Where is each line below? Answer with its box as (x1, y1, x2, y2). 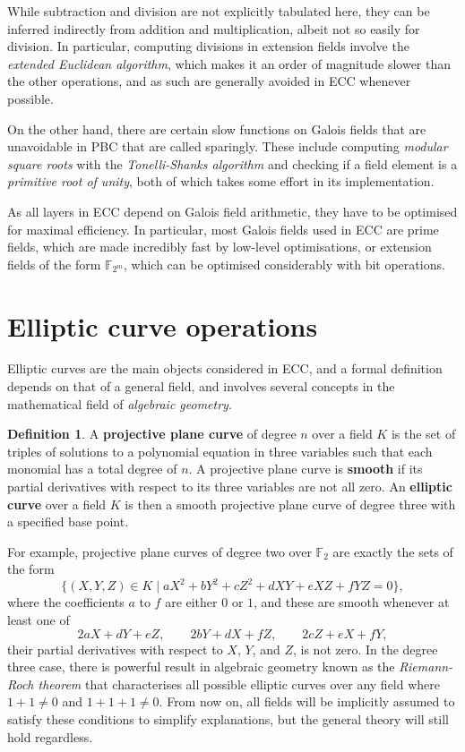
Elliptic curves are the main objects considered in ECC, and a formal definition (7, 359, 443, 378)
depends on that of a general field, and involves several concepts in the (7, 377, 395, 396)
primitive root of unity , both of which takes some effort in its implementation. (7, 172, 435, 191)
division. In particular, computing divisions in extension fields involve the (7, 37, 409, 56)
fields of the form (7, 254, 101, 273)
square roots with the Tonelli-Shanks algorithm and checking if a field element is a (7, 154, 458, 173)
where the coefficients (7, 593, 125, 611)
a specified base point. (7, 512, 129, 531)
